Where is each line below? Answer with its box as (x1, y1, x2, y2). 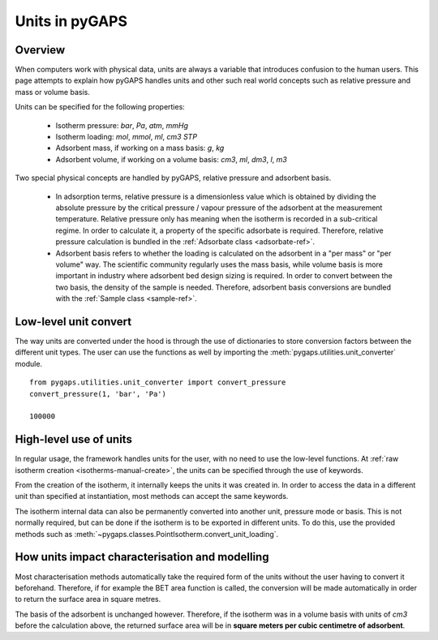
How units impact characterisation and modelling (15, 550, 269, 564)
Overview (15, 43, 66, 57)
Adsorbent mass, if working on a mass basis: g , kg (55, 143, 225, 153)
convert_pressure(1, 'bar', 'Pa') (29, 389, 166, 398)
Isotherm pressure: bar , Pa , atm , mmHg (55, 120, 189, 130)
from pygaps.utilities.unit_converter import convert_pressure (29, 378, 286, 387)
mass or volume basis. (15, 87, 91, 97)
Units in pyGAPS (15, 12, 128, 30)
